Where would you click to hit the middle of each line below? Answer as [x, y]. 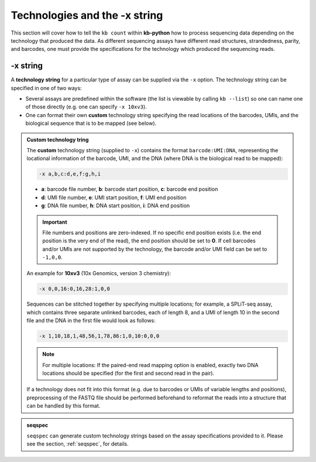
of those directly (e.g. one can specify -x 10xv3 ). [86, 107]
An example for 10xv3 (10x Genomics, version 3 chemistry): [99, 273]
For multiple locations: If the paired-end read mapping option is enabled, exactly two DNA [150, 365]
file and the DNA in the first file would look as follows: [91, 321]
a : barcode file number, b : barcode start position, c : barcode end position [130, 189]
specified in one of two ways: [46, 88]
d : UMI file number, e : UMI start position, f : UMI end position [114, 197]
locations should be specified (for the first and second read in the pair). [128, 373]
